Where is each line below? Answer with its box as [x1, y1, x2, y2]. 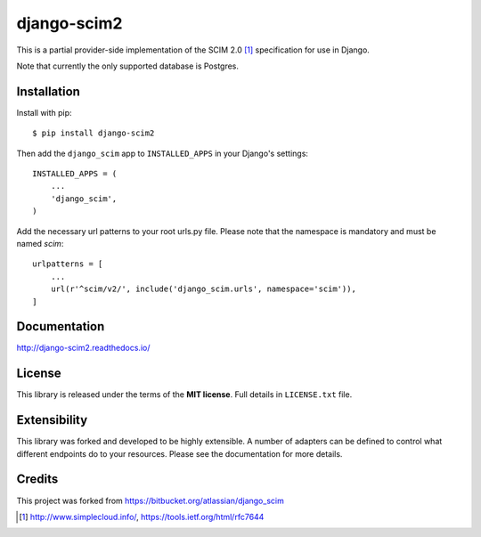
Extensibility [16, 412, 88, 427]
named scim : [16, 238, 64, 248]
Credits [16, 472, 59, 487]
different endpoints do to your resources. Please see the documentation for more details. [16, 448, 343, 459]
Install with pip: [16, 107, 72, 118]
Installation [16, 84, 80, 99]
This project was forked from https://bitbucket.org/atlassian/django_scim [16, 495, 284, 506]
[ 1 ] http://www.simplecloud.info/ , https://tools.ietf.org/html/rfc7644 [19, 511, 265, 522]
